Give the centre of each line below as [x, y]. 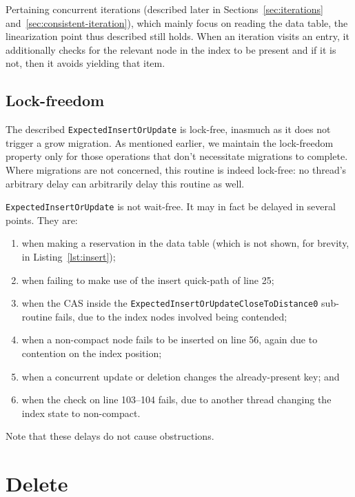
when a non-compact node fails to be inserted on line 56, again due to [170, 339]
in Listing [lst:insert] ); [69, 257]
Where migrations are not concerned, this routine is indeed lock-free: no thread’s [176, 170]
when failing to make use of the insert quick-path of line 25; [148, 280]
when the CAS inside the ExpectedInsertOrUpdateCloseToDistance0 [170, 303]
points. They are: [42, 220]
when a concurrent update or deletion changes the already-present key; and [181, 376]
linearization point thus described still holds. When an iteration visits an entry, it [177, 36]
